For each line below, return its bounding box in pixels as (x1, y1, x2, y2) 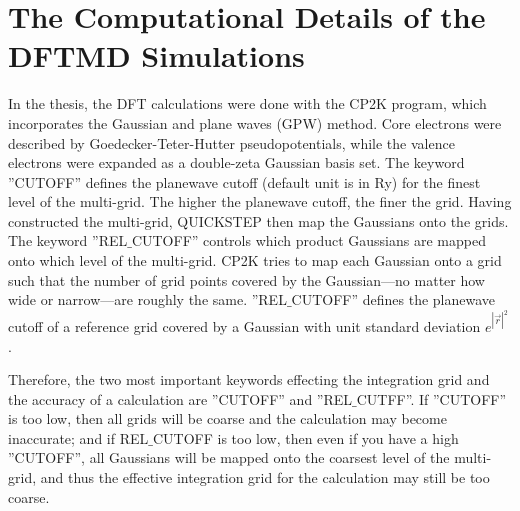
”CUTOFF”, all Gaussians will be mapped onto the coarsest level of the (8, 447, 450, 468)
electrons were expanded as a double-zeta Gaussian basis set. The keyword (8, 152, 465, 173)
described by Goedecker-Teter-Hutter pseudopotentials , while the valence (8, 132, 455, 153)
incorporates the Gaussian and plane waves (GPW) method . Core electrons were (8, 112, 502, 133)
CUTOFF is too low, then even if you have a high (152, 427, 459, 448)
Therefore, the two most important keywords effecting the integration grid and (8, 369, 490, 390)
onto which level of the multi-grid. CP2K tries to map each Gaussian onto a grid (8, 250, 502, 271)
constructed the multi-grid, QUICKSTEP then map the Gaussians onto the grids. (8, 210, 509, 231)
